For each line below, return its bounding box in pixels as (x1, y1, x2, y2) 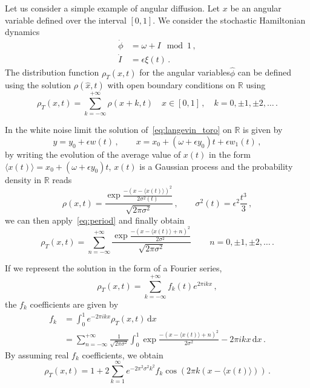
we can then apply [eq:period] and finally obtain (5, 213, 185, 226)
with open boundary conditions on (107, 79, 235, 91)
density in (5, 173, 41, 186)
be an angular (230, 2, 282, 14)
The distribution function (5, 66, 99, 79)
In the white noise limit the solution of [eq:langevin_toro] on (5, 123, 232, 136)
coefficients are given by (30, 297, 119, 310)
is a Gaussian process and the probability (139, 160, 293, 172)
